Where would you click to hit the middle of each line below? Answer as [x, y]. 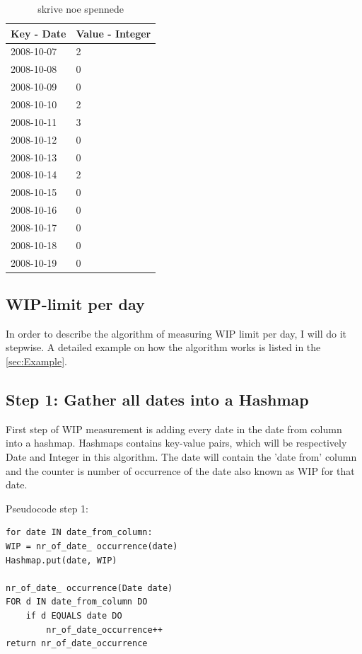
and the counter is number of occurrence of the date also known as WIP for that [180, 470]
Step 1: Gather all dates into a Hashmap [157, 400]
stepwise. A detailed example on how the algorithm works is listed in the [163, 347]
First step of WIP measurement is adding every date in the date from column [174, 429]
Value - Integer [113, 33]
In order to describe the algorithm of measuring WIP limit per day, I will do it [176, 333]
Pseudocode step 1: [47, 508]
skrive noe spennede [81, 8]
